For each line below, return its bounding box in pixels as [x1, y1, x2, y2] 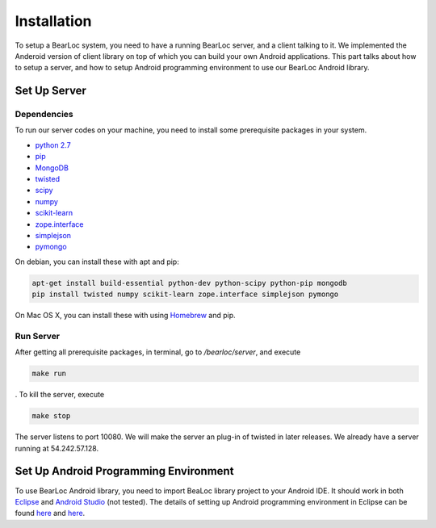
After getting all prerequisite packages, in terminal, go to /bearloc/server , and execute [15, 347, 301, 357]
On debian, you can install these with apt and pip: [15, 257, 179, 266]
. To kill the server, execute [15, 390, 105, 400]
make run [31, 369, 67, 379]
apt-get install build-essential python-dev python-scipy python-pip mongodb [31, 279, 347, 287]
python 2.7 [35, 140, 72, 149]
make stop [31, 412, 71, 421]
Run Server [15, 330, 61, 342]
